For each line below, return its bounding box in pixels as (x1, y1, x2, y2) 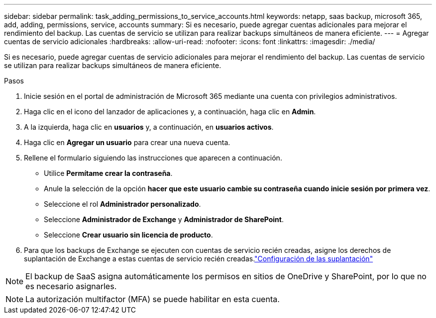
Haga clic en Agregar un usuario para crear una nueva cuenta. (24, 138, 230, 147)
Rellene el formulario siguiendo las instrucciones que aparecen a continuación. (24, 154, 282, 162)
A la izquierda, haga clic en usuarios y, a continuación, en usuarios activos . (24, 123, 274, 131)
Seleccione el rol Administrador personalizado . (44, 200, 201, 208)
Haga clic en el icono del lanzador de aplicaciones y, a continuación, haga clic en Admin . (24, 107, 316, 116)
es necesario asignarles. (25, 281, 117, 291)
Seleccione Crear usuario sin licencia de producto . (44, 231, 213, 239)
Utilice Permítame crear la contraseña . (44, 169, 173, 177)
